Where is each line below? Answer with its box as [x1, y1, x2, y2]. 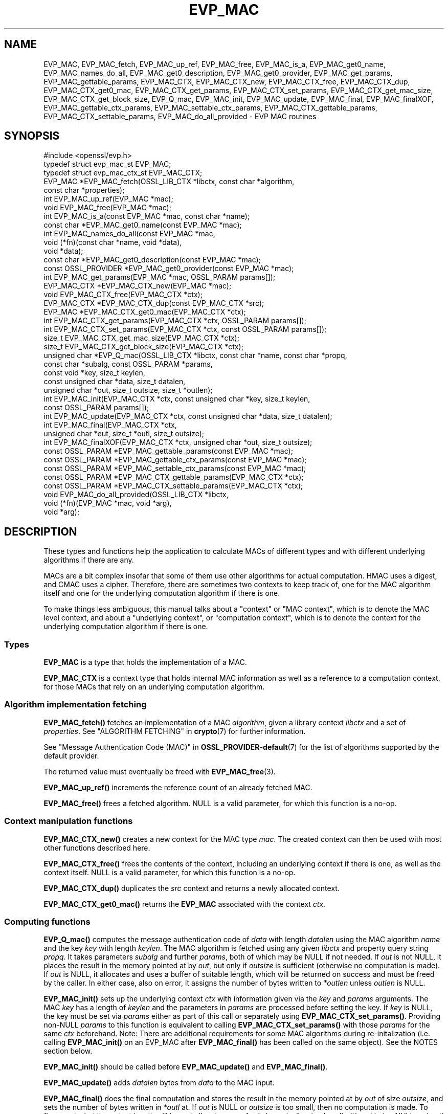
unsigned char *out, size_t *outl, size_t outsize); [43, 429, 204, 438]
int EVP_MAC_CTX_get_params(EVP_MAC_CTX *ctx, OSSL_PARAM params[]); [43, 316, 306, 325]
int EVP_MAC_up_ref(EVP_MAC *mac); [43, 194, 173, 204]
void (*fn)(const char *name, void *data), [43, 238, 182, 247]
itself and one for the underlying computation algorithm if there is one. [43, 589, 280, 598]
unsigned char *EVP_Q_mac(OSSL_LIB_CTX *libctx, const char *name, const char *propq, [43, 351, 347, 360]
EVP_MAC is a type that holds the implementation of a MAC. [43, 658, 247, 667]
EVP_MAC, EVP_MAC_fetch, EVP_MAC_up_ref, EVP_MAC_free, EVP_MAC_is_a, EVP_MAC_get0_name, [43, 59, 386, 69]
